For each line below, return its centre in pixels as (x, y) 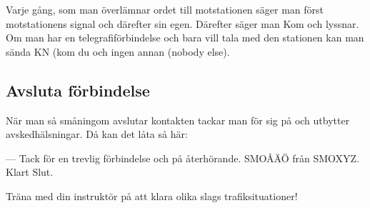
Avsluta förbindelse (78, 90)
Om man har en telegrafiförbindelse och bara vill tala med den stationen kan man (185, 38)
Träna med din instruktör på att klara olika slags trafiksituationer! (152, 195)
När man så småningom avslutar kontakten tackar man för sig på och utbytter (178, 120)
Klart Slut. (30, 172)
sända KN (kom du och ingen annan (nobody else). (118, 51)
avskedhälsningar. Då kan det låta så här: (97, 134)
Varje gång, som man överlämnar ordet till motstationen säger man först (165, 9)
